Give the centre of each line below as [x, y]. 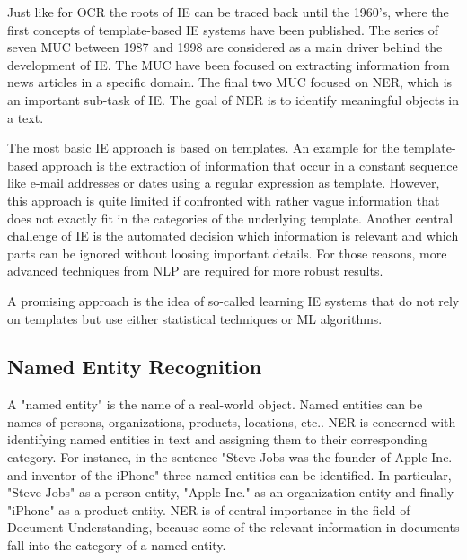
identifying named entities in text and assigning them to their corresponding [217, 439]
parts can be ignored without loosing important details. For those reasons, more [227, 253]
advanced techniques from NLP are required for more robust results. [195, 271]
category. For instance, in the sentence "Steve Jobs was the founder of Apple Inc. [230, 457]
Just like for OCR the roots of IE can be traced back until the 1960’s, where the [228, 12]
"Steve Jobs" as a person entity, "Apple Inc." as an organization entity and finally [231, 492]
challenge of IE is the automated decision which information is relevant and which [233, 236]
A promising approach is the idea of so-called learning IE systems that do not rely [233, 300]
